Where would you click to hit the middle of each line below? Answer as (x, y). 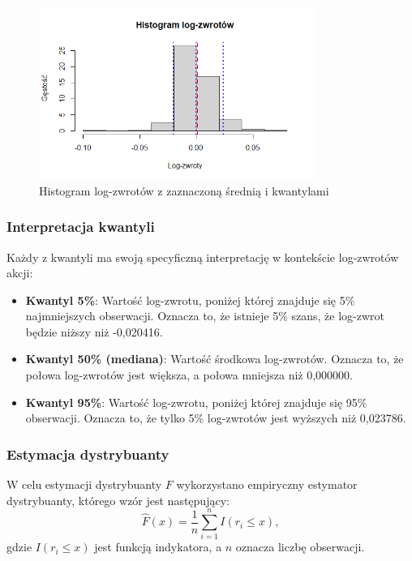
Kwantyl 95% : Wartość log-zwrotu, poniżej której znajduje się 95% (196, 402)
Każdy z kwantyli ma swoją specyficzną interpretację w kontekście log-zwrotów (203, 257)
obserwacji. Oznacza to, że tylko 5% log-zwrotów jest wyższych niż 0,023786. (216, 418)
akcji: (20, 273)
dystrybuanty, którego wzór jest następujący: (118, 500)
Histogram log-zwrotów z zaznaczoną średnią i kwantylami (184, 190)
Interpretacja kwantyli (81, 227)
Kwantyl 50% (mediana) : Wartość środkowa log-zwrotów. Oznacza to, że (215, 359)
